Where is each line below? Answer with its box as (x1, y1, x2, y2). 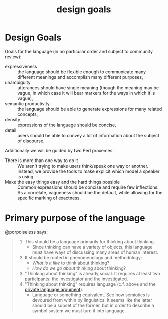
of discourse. (17, 138, 45, 144)
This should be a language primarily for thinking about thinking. (24, 238, 155, 244)
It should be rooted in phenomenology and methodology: (24, 254, 142, 260)
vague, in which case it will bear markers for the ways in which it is (17, 90, 155, 96)
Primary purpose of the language (5, 212, 145, 224)
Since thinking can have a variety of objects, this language (32, 244, 153, 250)
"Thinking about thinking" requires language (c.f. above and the (24, 281, 156, 287)
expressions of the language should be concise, (17, 122, 116, 128)
